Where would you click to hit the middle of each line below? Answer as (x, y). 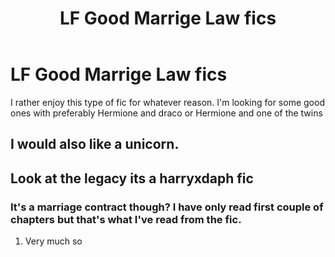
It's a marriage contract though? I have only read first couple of (167, 207)
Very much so (53, 241)
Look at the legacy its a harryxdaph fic (132, 178)
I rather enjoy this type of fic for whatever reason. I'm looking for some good (167, 102)
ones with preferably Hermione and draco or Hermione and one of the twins (166, 113)
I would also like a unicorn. (95, 144)
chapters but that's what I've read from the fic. (126, 219)
